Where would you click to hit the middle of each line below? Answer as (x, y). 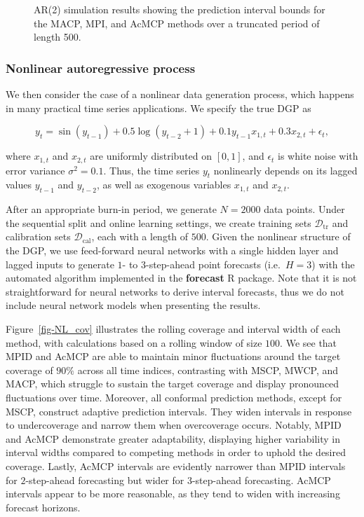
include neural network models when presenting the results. (133, 305)
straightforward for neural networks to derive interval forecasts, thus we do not (175, 291)
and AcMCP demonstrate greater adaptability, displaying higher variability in (173, 438)
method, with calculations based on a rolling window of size (134, 342)
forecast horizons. (43, 507)
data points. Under (304, 209)
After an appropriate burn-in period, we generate (111, 209)
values (19, 185)
